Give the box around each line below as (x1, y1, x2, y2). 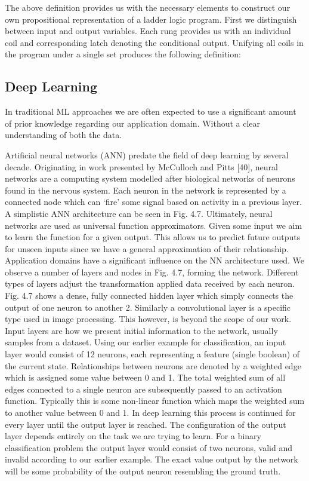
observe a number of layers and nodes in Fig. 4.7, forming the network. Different (5, 265, 299, 278)
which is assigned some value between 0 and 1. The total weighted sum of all (5, 371, 286, 384)
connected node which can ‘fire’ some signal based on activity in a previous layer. (5, 195, 302, 208)
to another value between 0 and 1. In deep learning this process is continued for (5, 406, 296, 419)
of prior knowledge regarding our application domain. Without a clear (5, 117, 261, 129)
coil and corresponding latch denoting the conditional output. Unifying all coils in (5, 36, 304, 48)
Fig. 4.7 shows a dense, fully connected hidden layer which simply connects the (5, 289, 293, 302)
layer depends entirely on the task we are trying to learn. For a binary (5, 430, 261, 442)
